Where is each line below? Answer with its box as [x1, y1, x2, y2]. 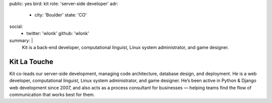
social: [9, 23, 23, 29]
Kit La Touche [9, 57, 53, 66]
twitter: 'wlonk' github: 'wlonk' [26, 30, 89, 36]
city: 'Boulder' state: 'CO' [34, 12, 87, 18]
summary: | [9, 37, 33, 43]
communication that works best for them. [9, 91, 95, 97]
